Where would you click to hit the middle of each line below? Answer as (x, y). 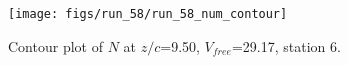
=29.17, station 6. (286, 45)
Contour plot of (55, 45)
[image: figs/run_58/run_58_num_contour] (148, 14)
